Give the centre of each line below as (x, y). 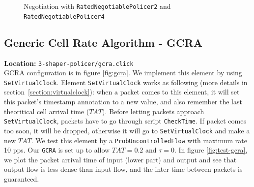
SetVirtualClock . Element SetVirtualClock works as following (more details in (126, 82)
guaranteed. (22, 179)
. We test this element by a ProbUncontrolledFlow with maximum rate (139, 140)
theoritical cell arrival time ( (47, 111)
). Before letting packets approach (153, 111)
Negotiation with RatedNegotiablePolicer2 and (97, 6)
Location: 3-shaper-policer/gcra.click (69, 63)
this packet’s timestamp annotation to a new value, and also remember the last (123, 102)
